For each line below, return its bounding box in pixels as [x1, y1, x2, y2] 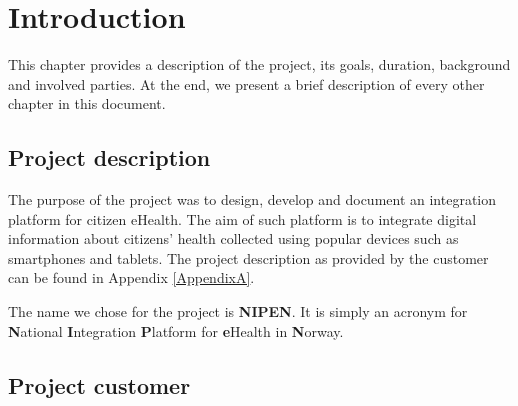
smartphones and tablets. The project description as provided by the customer [8, 247, 489, 268]
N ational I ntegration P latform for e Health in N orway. [8, 320, 344, 341]
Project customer [8, 369, 191, 400]
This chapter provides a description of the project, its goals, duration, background [8, 54, 511, 75]
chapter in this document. [8, 93, 166, 114]
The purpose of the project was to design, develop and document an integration [8, 189, 497, 210]
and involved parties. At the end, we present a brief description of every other [8, 73, 485, 94]
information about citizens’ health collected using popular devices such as [8, 228, 459, 249]
